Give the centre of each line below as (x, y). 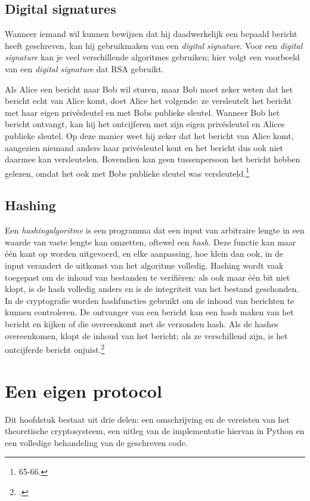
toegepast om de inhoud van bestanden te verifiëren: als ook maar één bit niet (148, 277)
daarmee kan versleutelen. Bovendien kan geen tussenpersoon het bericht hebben (153, 159)
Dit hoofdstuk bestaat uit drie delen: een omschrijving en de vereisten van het (147, 419)
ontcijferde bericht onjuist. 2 (55, 348)
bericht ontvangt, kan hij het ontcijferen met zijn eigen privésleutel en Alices (145, 124)
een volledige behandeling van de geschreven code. (96, 442)
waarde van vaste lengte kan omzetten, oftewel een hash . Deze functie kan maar (151, 242)
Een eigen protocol (83, 390)
